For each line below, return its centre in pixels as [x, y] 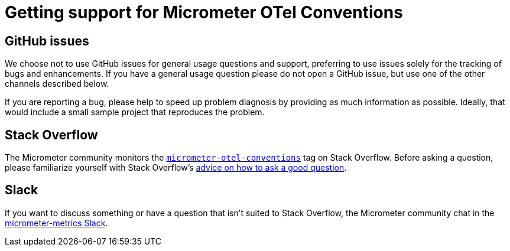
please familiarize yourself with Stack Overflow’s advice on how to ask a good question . [176, 168]
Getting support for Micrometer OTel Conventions [204, 12]
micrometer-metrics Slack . [56, 223]
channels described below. [57, 84]
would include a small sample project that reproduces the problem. [135, 112]
